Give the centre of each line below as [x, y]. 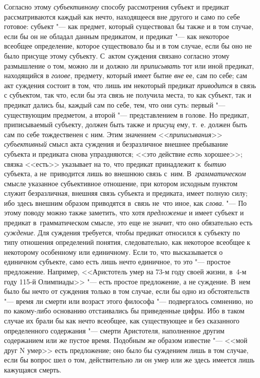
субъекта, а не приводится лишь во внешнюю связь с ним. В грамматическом [125, 173]
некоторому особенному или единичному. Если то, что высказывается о [113, 252]
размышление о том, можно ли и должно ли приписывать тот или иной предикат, [129, 65]
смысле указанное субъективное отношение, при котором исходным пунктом [121, 183]
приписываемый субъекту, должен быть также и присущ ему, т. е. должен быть [126, 124]
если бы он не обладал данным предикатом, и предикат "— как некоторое [117, 36]
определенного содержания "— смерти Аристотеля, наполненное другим [114, 330]
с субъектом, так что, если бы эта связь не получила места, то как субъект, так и [128, 95]
